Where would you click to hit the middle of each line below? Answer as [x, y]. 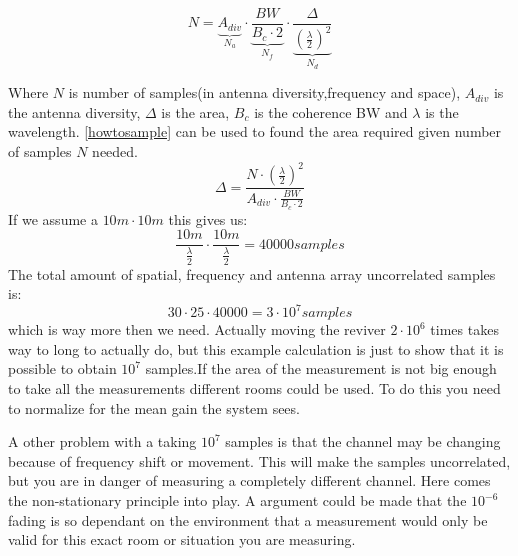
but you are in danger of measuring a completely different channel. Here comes [249, 480]
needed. [115, 151]
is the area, [195, 111]
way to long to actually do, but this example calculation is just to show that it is [256, 348]
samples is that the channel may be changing [363, 441]
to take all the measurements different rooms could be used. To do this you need [254, 388]
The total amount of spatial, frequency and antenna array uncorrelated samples [252, 273]
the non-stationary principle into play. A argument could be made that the [237, 500]
